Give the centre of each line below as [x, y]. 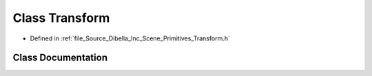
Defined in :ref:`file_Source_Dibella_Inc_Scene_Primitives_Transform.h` [130, 38]
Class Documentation [60, 58]
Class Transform [61, 18]
